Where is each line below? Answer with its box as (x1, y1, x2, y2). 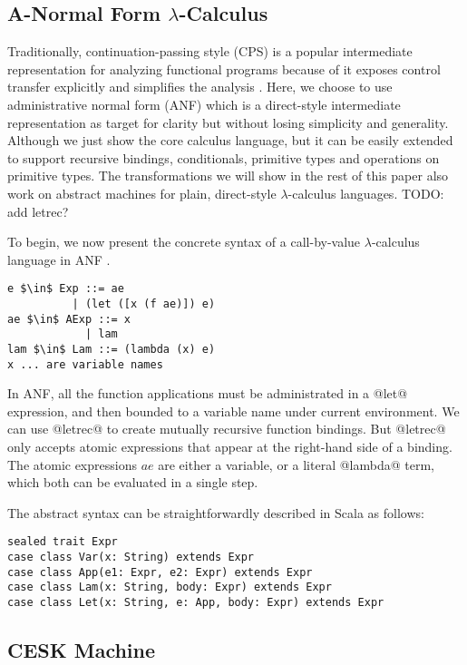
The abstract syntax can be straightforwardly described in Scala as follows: (7, 503, 424, 522)
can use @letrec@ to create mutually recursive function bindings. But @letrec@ (7, 419, 446, 438)
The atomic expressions (7, 455, 137, 474)
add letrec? (7, 201, 69, 220)
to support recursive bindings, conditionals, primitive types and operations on (7, 148, 440, 167)
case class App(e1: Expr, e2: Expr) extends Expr (7, 565, 313, 579)
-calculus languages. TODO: (287, 183, 444, 202)
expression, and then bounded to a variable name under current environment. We (7, 401, 460, 420)
